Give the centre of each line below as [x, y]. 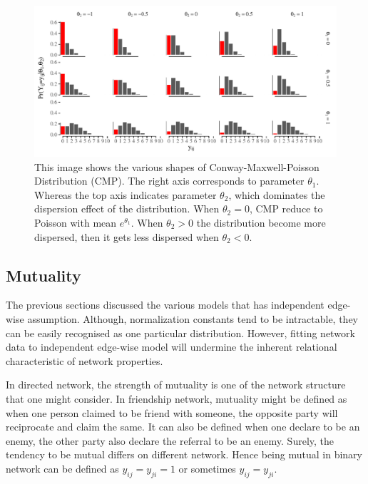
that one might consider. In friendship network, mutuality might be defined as [177, 398]
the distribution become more [261, 222]
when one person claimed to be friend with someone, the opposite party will [172, 412]
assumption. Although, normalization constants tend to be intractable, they [193, 318]
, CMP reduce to [286, 208]
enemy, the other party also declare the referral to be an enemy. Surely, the [170, 440]
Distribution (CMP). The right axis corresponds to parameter [169, 181]
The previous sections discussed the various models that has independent [165, 305]
